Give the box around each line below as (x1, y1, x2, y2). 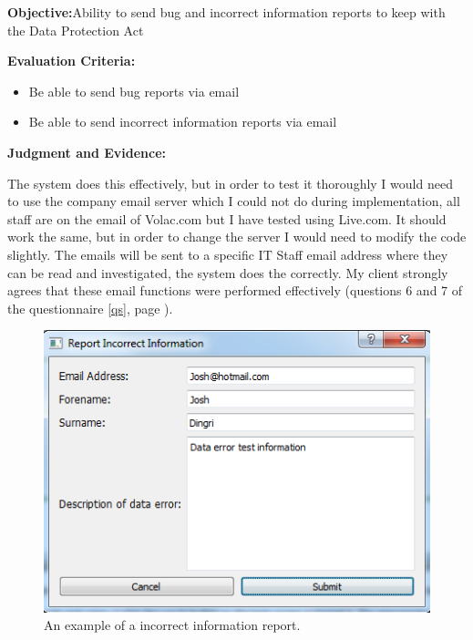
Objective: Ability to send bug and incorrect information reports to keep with (7, 3, 446, 21)
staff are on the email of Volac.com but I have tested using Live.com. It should (7, 209, 447, 228)
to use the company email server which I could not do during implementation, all (7, 191, 460, 211)
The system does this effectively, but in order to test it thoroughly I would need (7, 173, 453, 192)
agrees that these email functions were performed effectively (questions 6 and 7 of (7, 281, 463, 300)
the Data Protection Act (7, 20, 144, 39)
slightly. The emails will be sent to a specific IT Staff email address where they (7, 244, 448, 263)
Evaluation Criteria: (7, 51, 136, 70)
